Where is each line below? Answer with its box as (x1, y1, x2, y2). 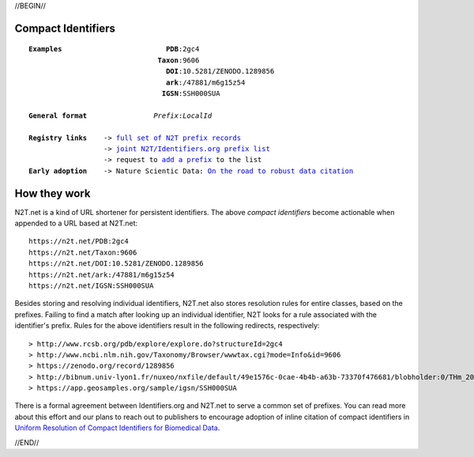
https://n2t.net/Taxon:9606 (28, 247, 137, 257)
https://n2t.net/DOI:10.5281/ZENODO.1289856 (28, 259, 205, 268)
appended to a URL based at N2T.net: (14, 218, 138, 228)
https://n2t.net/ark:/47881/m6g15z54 (28, 270, 175, 279)
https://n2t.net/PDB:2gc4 (28, 237, 130, 246)
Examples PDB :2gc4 (28, 44, 200, 54)
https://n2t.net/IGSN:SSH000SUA (28, 281, 154, 290)
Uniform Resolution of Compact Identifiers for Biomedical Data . (14, 423, 220, 432)
